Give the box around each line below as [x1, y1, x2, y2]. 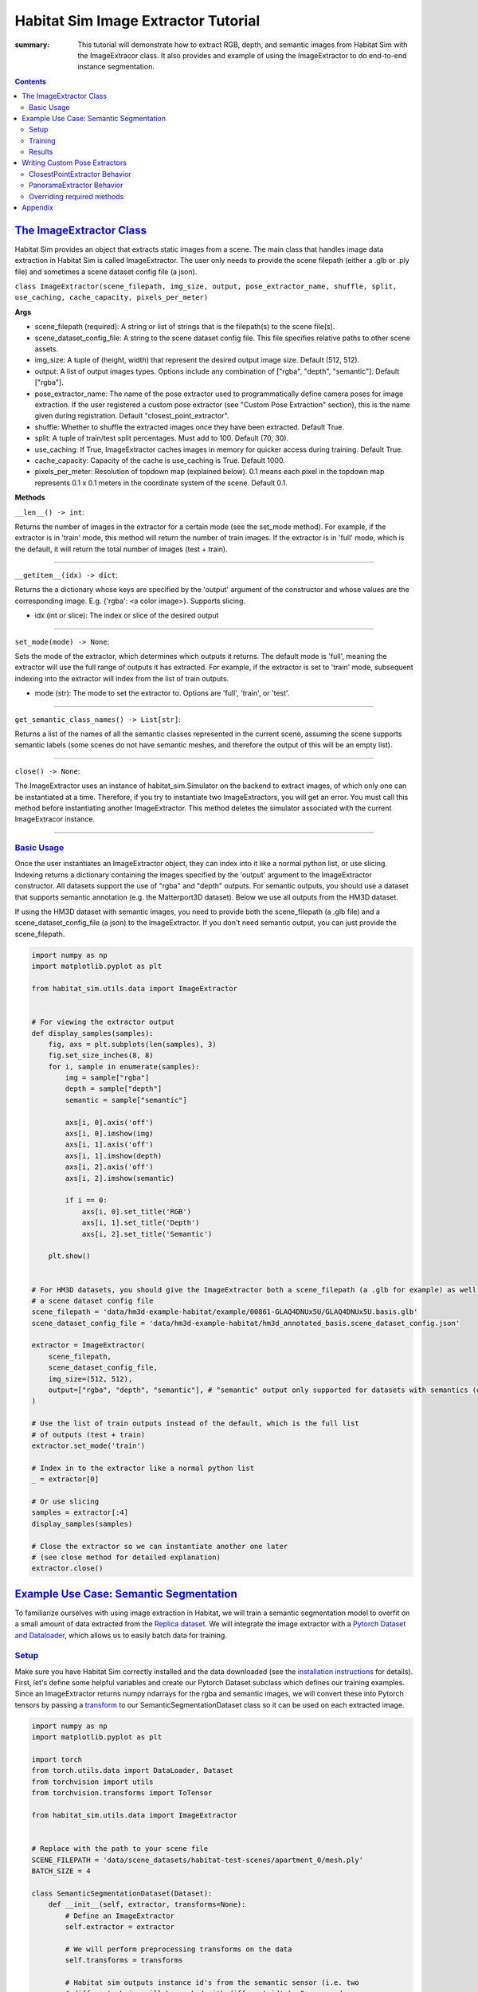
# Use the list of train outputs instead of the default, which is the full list [31, 1419, 360, 1428]
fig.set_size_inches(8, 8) [48, 1051, 155, 1060]
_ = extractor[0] [31, 1475, 100, 1484]
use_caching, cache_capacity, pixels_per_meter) [14, 293, 209, 302]
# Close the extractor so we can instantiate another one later [31, 1542, 288, 1551]
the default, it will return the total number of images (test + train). [14, 544, 228, 554]
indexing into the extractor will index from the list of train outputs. [14, 673, 229, 683]
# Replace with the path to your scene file [31, 1845, 209, 1853]
